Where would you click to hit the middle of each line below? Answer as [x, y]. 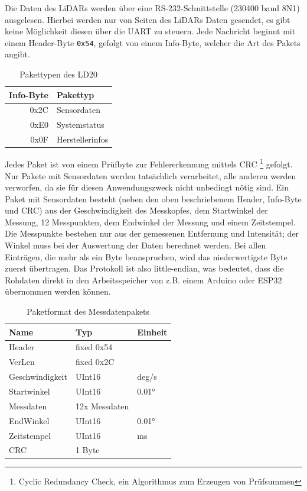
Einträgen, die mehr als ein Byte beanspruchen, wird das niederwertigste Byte [146, 256]
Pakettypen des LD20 [59, 74]
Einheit [152, 332]
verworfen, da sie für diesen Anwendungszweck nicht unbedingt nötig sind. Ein [147, 187]
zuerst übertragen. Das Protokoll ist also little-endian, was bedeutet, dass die [144, 268]
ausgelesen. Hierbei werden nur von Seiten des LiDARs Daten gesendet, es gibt [148, 19]
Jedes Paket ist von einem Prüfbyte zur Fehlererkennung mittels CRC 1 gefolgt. [149, 163]
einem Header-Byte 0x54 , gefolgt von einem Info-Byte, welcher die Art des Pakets [153, 42]
